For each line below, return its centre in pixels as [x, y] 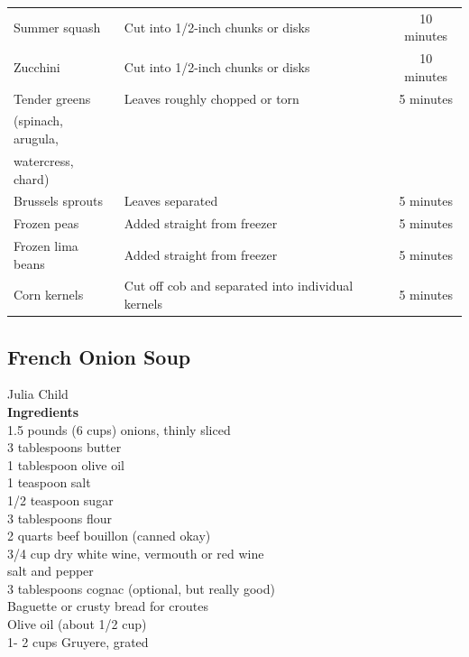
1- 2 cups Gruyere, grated [78, 641]
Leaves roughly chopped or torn [212, 98]
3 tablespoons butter [64, 447]
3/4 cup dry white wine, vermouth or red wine [136, 553]
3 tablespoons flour [60, 518]
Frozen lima [46, 246]
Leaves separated [171, 201]
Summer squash [57, 27]
